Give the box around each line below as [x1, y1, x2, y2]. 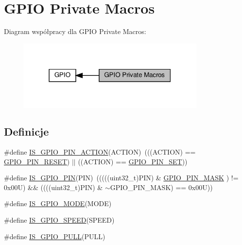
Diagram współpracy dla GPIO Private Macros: [4, 26, 146, 36]
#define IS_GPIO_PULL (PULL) [4, 231, 105, 241]
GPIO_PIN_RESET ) [4, 156, 70, 166]
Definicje [4, 124, 49, 139]
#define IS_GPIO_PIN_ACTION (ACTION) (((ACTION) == [4, 147, 196, 157]
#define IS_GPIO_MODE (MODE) [4, 198, 112, 209]
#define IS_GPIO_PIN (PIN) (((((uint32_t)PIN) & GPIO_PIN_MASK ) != [4, 173, 239, 183]
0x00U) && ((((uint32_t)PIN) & [4, 182, 103, 192]
